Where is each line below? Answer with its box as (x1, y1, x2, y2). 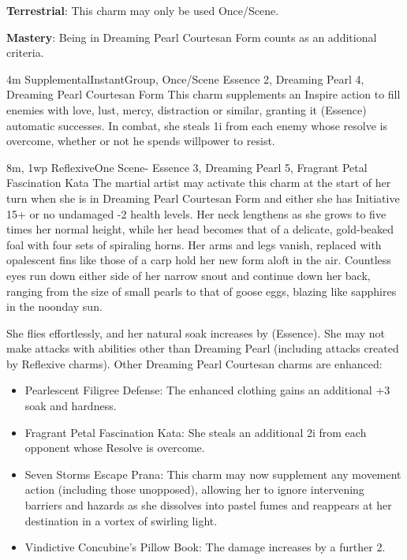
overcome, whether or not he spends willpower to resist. (6, 133, 275, 149)
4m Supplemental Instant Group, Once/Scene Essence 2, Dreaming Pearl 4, (6, 70, 364, 87)
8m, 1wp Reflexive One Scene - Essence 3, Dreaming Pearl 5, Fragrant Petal (6, 159, 368, 175)
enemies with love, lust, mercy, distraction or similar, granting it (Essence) (6, 101, 367, 118)
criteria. (6, 44, 44, 61)
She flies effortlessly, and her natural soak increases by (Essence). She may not (6, 324, 386, 341)
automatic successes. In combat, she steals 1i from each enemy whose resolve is (6, 117, 387, 133)
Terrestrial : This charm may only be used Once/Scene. (6, 2, 279, 18)
